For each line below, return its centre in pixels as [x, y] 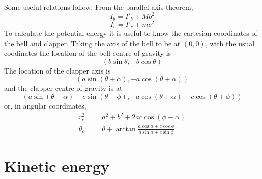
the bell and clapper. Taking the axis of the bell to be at [92, 43]
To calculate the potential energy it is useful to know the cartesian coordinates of [131, 33]
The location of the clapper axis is [57, 70]
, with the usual [230, 43]
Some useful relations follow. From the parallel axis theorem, [99, 7]
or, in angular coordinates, [45, 106]
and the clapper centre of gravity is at [63, 88]
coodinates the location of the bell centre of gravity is [88, 53]
